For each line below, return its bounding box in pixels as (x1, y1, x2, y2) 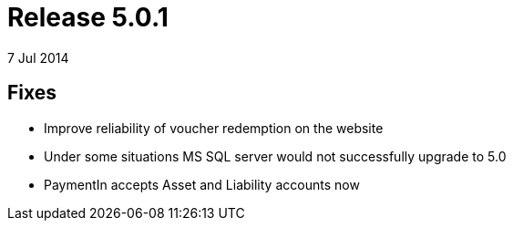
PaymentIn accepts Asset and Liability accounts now (44, 176, 360, 192)
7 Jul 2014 (7, 49, 69, 66)
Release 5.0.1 (7, 2, 169, 33)
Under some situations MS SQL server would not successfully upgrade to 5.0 (44, 148, 507, 164)
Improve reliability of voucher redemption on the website (44, 119, 384, 136)
